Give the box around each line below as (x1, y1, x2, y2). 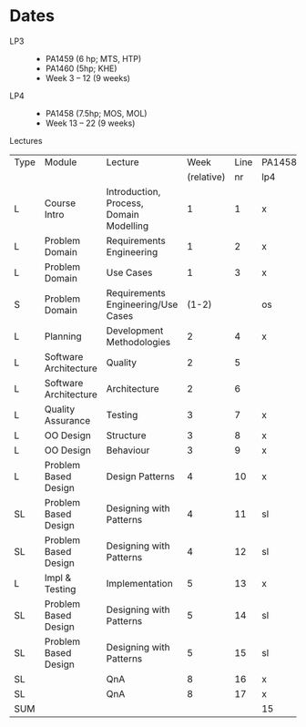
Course (44, 197, 76, 210)
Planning (44, 330, 82, 343)
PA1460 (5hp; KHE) (45, 63, 117, 74)
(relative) (186, 170, 226, 183)
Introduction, (106, 185, 161, 198)
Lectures (9, 135, 43, 146)
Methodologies (106, 335, 171, 348)
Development (106, 324, 164, 337)
